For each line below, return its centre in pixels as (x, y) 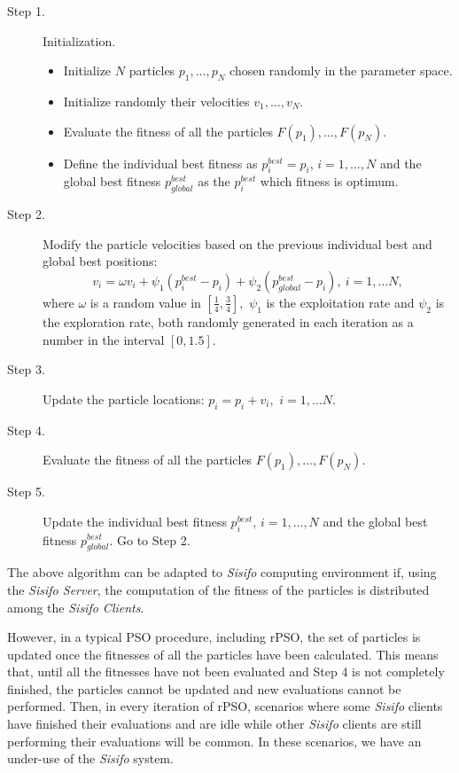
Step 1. (26, 11)
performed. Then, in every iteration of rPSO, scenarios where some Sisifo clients (225, 706)
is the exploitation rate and (340, 302)
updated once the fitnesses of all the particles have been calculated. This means (223, 654)
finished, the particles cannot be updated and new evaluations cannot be (204, 688)
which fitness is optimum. (329, 181)
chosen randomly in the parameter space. (341, 70)
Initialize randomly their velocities (156, 101)
